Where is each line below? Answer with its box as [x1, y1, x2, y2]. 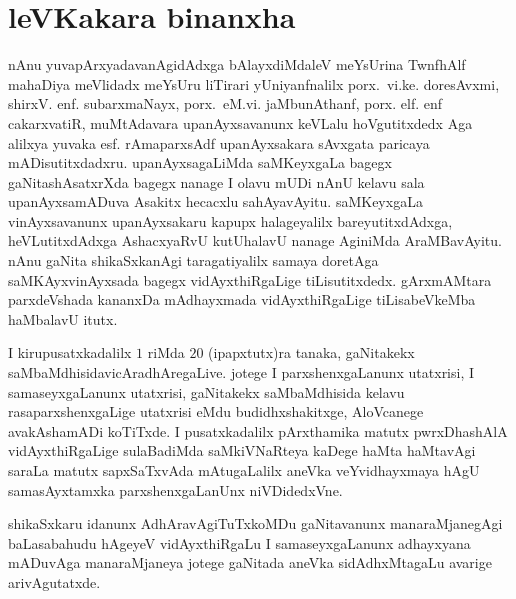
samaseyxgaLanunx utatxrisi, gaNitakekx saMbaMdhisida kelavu [8, 381, 405, 402]
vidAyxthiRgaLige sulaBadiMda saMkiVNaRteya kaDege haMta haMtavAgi [8, 440, 476, 461]
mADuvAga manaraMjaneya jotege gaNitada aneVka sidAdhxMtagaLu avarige [8, 552, 492, 573]
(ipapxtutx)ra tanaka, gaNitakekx [208, 342, 415, 363]
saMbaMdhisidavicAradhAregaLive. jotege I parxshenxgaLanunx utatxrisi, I [8, 362, 475, 383]
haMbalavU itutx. [8, 308, 118, 329]
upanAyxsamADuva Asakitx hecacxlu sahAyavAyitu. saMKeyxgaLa [8, 191, 423, 212]
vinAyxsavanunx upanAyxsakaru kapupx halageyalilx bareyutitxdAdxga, [8, 210, 453, 231]
